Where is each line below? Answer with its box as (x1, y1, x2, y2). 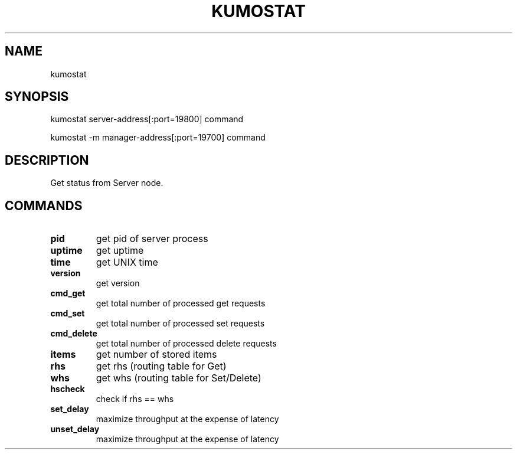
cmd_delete (50, 328, 97, 339)
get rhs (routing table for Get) (96, 360, 227, 373)
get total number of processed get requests (96, 298, 266, 309)
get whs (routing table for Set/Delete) (96, 372, 261, 384)
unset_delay (50, 424, 100, 435)
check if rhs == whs (96, 394, 174, 404)
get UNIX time (96, 256, 158, 269)
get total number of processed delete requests (96, 338, 277, 349)
